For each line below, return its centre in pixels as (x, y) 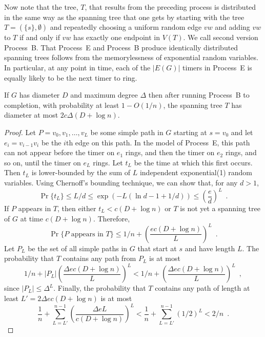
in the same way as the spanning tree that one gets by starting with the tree (124, 17)
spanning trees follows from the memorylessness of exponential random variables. (131, 57)
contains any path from (99, 258)
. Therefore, (111, 218)
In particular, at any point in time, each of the (77, 67)
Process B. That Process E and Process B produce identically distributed (121, 47)
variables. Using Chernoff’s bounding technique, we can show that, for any (121, 182)
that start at (157, 248)
